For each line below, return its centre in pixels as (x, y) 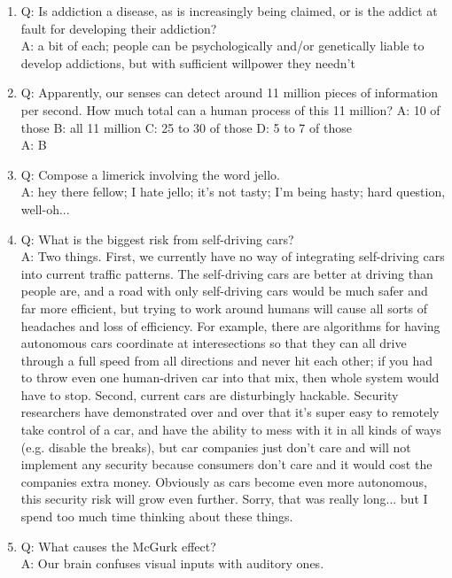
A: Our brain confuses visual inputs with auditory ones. (172, 563)
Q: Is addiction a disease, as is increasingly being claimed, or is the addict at (229, 11)
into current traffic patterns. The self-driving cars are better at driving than (227, 273)
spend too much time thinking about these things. (157, 516)
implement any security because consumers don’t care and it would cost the (226, 464)
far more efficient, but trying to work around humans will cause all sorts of (224, 308)
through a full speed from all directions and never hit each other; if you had (227, 360)
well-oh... (45, 208)
